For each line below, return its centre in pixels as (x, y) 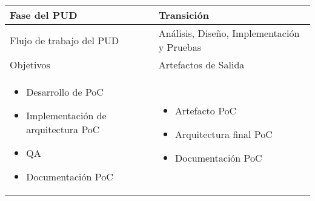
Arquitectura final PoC (224, 134)
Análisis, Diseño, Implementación (229, 33)
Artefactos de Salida (201, 64)
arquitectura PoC (63, 129)
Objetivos (30, 64)
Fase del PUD (44, 15)
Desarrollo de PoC (65, 92)
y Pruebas (180, 47)
